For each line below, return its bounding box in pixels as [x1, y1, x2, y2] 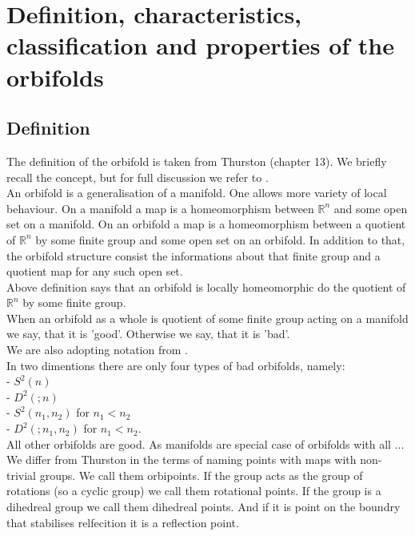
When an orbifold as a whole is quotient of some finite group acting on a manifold [6, 309, 409, 326]
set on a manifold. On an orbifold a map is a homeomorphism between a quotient [6, 216, 406, 232]
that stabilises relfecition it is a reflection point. [6, 514, 239, 530]
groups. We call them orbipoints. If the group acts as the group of [39, 466, 363, 483]
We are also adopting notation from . [6, 341, 188, 358]
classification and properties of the [6, 29, 394, 62]
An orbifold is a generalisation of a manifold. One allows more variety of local [6, 184, 387, 201]
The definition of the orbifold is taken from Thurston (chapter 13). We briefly [6, 152, 387, 169]
